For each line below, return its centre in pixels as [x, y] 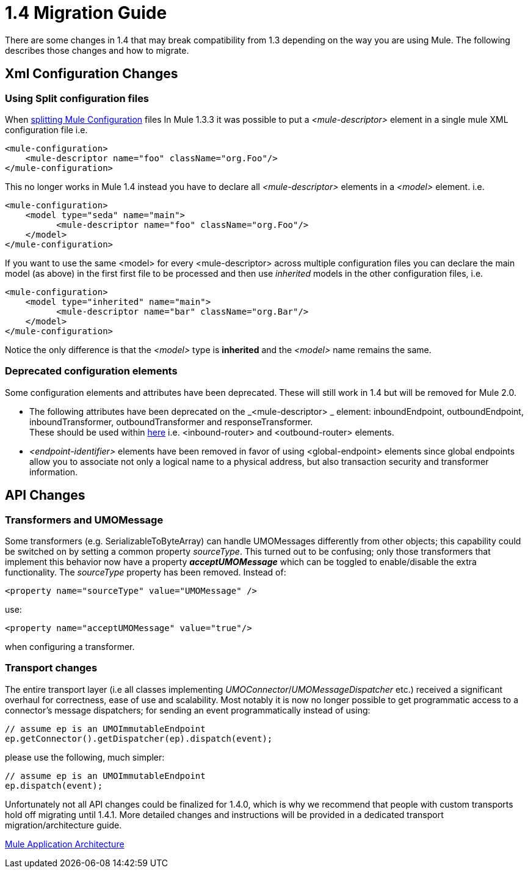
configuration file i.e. [46, 130]
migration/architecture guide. [63, 825]
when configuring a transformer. [70, 646]
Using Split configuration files [77, 98]
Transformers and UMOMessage [84, 520]
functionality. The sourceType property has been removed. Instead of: [146, 572]
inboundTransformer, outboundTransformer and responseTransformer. [171, 422]
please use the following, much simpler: [85, 757]
